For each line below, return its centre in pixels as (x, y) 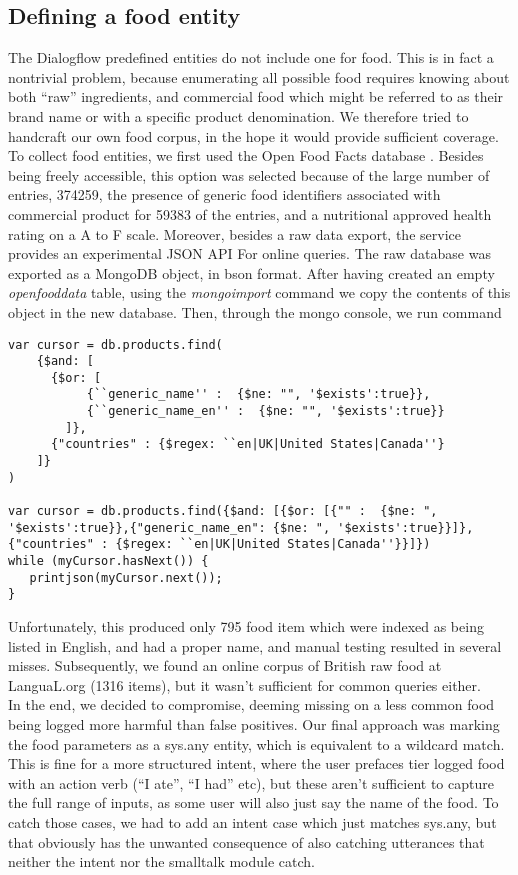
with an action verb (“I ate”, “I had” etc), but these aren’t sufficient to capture (251, 782)
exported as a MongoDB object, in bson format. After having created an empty (251, 272)
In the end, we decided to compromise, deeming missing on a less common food (251, 704)
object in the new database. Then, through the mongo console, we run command (255, 311)
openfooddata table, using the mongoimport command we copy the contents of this (259, 292)
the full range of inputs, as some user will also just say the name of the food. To (253, 802)
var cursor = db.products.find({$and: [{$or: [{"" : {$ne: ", (223, 511)
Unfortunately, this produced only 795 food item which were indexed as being (246, 626)
